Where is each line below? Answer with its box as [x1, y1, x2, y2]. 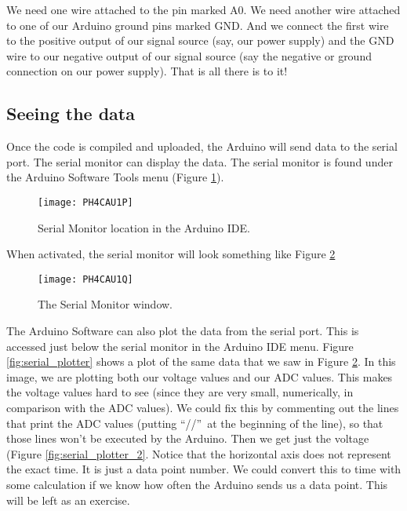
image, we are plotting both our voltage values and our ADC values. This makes [6, 368, 393, 385]
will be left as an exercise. [6, 491, 130, 508]
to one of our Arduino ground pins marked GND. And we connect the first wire [6, 16, 389, 33]
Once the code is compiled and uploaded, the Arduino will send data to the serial [6, 138, 398, 155]
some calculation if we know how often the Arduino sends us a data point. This [6, 476, 388, 492]
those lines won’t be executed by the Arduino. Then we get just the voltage [6, 430, 369, 447]
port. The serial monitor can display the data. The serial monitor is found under [6, 153, 393, 170]
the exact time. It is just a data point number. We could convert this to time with [6, 461, 402, 477]
